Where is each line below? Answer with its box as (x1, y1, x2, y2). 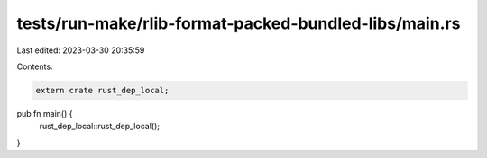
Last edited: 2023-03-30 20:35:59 (16, 45, 145, 56)
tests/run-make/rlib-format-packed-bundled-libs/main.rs (16, 13, 461, 33)
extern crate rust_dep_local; (35, 85, 170, 95)
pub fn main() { (16, 108, 73, 118)
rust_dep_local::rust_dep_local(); (39, 121, 160, 132)
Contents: (16, 61, 53, 72)
